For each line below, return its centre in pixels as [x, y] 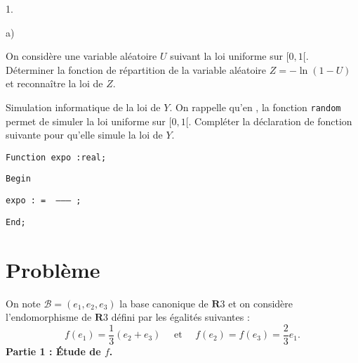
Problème [53, 269]
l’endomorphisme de [49, 317]
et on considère [261, 303]
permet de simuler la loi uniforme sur [86, 121]
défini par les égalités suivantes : [180, 317]
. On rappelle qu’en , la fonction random [255, 107]
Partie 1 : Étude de [53, 351]
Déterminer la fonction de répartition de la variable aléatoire [136, 69]
